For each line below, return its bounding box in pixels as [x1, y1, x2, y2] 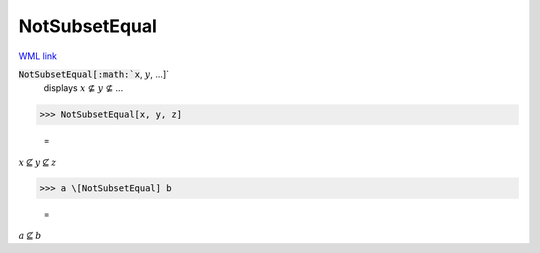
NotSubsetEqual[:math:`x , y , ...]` [18, 68, 170, 80]
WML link [18, 50, 58, 62]
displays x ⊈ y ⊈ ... [43, 82, 124, 94]
